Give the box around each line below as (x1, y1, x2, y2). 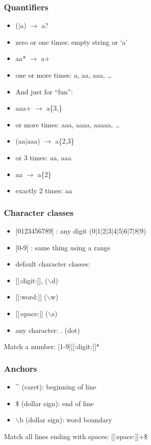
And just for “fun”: (15, 86, 73, 96)
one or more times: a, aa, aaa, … (15, 70, 112, 80)
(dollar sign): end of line (21, 398, 94, 408)
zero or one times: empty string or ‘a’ (15, 36, 127, 47)
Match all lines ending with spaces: (4, 431, 109, 441)
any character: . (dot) (15, 325, 80, 335)
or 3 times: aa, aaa (15, 152, 72, 162)
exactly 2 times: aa (15, 185, 72, 196)
